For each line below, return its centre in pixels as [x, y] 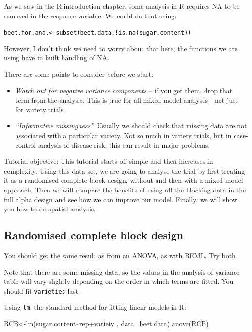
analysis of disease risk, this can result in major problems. [124, 145]
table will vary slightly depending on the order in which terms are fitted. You [119, 281]
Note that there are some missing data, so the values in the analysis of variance [122, 271]
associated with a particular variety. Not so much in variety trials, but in [123, 135]
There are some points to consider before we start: [79, 74]
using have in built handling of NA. [57, 58]
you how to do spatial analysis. [50, 209]
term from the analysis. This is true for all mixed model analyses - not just [126, 100]
